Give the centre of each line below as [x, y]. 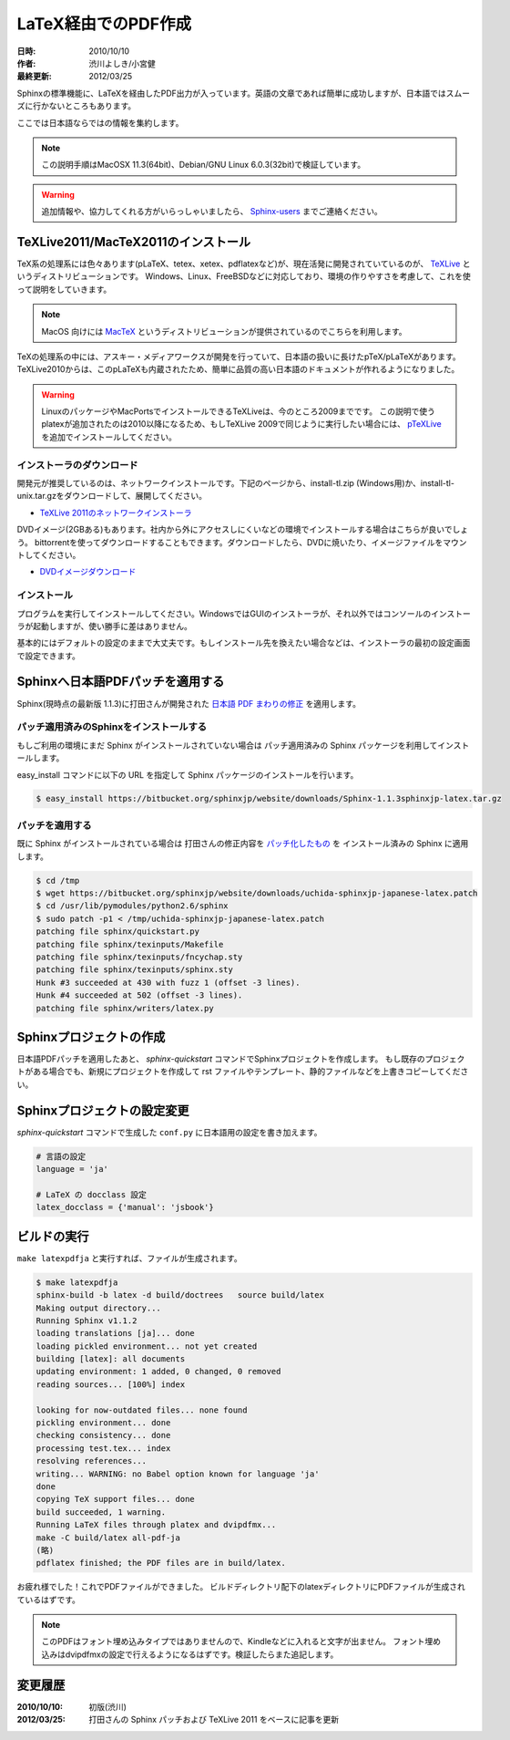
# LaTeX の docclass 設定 [92, 1194]
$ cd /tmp [58, 880]
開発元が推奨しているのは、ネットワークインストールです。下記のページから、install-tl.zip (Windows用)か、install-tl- [236, 483]
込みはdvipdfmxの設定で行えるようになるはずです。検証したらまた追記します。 [190, 1654]
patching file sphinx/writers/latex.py [125, 1008]
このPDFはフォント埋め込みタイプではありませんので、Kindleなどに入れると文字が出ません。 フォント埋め [241, 1642]
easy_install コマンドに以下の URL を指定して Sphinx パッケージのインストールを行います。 [188, 774]
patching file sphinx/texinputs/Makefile [130, 944]
